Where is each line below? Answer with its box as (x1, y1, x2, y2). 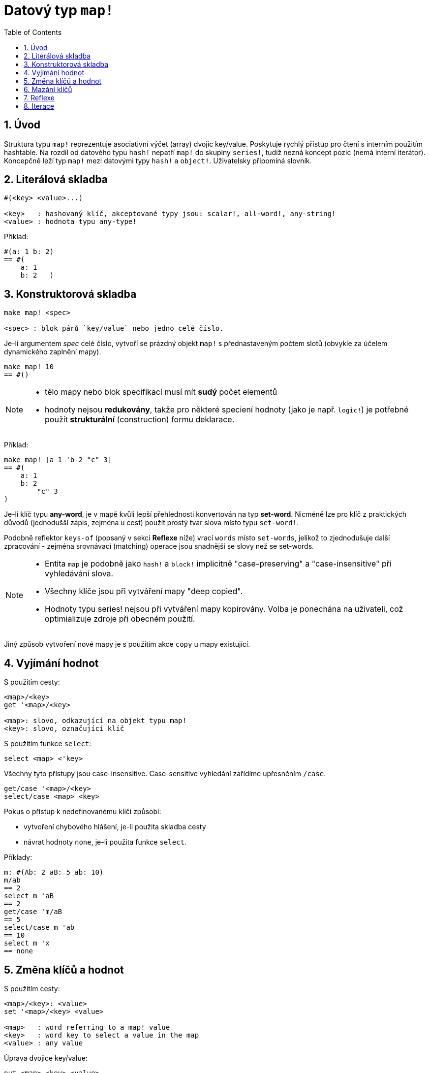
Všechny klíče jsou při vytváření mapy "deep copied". (45, 586, 243, 597)
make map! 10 (4, 363, 54, 371)
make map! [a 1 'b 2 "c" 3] (4, 456, 112, 464)
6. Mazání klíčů (24, 85, 72, 94)
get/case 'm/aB (4, 908, 62, 916)
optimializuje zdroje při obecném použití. (45, 614, 195, 624)
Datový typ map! (4, 2, 114, 19)
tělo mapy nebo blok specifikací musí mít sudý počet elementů (45, 387, 277, 397)
